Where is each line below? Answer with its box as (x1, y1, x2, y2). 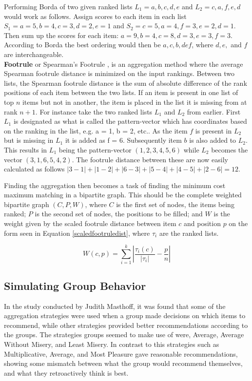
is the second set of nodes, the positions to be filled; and (35, 209, 203, 219)
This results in (4, 144, 47, 154)
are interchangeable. (4, 49, 64, 59)
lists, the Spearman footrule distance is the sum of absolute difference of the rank (4, 77, 247, 88)
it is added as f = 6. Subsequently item (65, 135, 182, 145)
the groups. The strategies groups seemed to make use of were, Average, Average (4, 329, 244, 340)
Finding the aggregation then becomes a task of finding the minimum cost (4, 180, 226, 190)
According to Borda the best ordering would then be (4, 39, 161, 50)
